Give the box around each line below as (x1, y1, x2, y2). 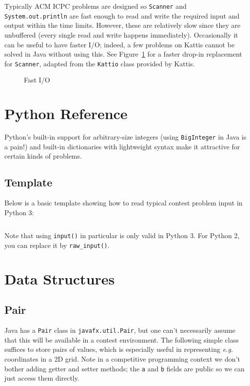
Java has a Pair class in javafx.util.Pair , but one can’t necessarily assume (4, 325, 236, 335)
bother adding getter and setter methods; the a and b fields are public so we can (4, 363, 245, 373)
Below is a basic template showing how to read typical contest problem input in (4, 198, 243, 208)
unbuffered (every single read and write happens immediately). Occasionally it (4, 29, 238, 40)
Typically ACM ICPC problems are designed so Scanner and (4, 1, 187, 11)
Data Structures (4, 268, 115, 288)
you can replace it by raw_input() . (4, 240, 110, 250)
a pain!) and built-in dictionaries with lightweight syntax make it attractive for (4, 141, 240, 151)
